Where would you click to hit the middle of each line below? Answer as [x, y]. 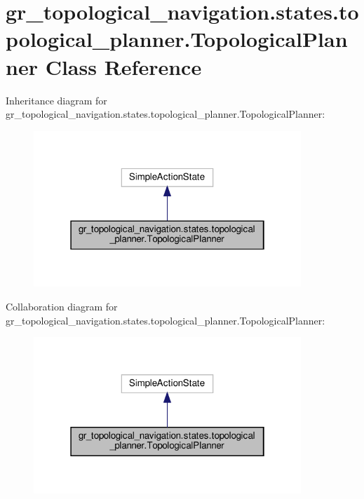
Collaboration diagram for [62, 306]
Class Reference [123, 66]
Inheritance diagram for [56, 100]
